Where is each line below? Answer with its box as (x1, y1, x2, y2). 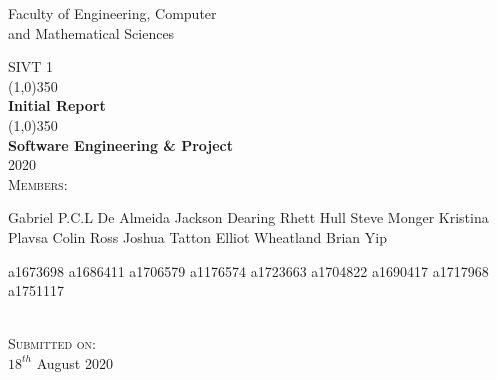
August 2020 (36, 352, 113, 373)
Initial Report (8, 95, 106, 116)
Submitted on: (8, 333, 96, 354)
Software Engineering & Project (8, 134, 234, 155)
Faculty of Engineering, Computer (8, 3, 217, 23)
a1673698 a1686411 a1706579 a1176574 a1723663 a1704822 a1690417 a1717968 (8, 260, 489, 281)
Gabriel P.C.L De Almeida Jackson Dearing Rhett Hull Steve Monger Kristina (8, 207, 489, 228)
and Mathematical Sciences (8, 22, 175, 43)
